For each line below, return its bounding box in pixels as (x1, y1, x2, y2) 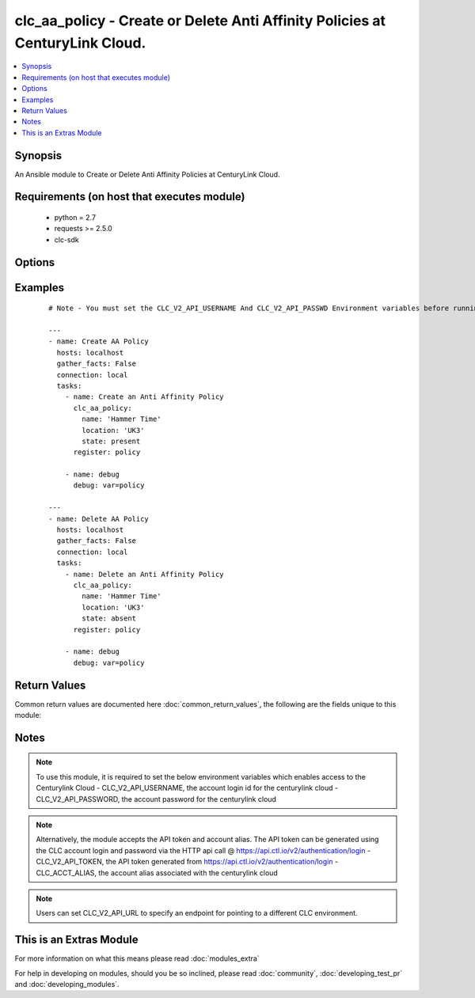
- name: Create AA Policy (48, 337, 150, 346)
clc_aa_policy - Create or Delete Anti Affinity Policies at (14, 12, 386, 29)
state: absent (82, 614, 137, 623)
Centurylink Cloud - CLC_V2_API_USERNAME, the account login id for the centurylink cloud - (36, 784, 339, 793)
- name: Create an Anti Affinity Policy (64, 393, 225, 401)
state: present (82, 436, 141, 446)
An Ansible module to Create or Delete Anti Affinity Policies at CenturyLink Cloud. (14, 169, 280, 179)
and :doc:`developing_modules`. (14, 980, 120, 989)
